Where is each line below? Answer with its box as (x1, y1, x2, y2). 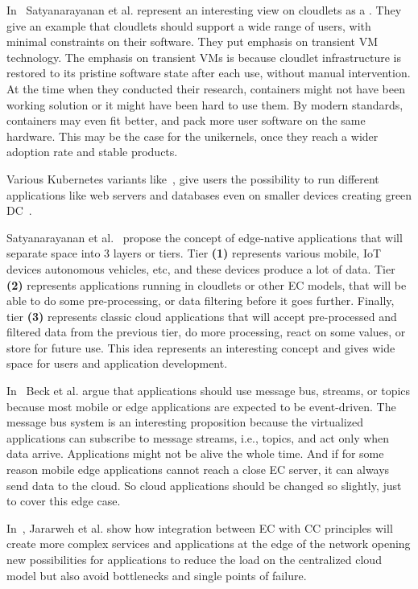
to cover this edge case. (6, 492, 121, 509)
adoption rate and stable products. (6, 143, 178, 160)
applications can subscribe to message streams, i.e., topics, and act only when (6, 429, 390, 446)
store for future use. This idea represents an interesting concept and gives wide (6, 339, 395, 356)
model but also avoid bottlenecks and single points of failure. (6, 566, 307, 583)
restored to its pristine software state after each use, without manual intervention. (6, 64, 411, 81)
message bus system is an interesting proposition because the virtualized (6, 414, 363, 430)
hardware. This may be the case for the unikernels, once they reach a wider (6, 127, 379, 144)
